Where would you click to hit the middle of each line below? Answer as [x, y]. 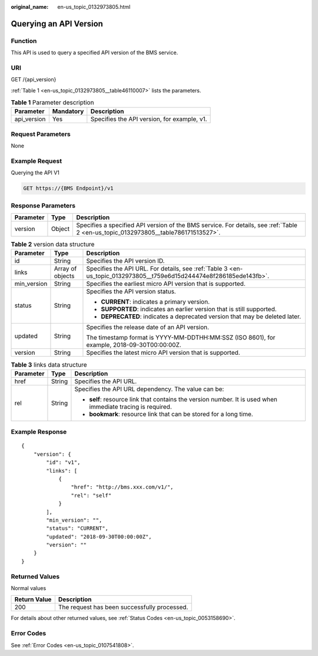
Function [24, 41]
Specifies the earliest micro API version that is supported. [166, 284]
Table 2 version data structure [53, 245]
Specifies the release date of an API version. [148, 327]
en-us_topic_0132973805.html [94, 7]
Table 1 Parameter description [52, 103]
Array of [65, 269]
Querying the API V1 [35, 173]
